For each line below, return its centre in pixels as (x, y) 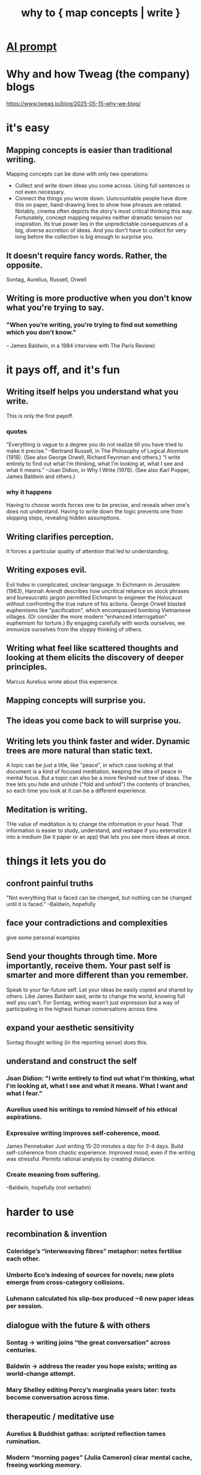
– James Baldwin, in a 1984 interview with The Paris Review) (81, 345)
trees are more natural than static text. (79, 751)
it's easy (28, 128)
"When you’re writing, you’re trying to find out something (92, 325)
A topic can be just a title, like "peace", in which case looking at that (90, 765)
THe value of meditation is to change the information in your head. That (94, 824)
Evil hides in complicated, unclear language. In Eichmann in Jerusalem (93, 584)
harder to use (40, 1212)
